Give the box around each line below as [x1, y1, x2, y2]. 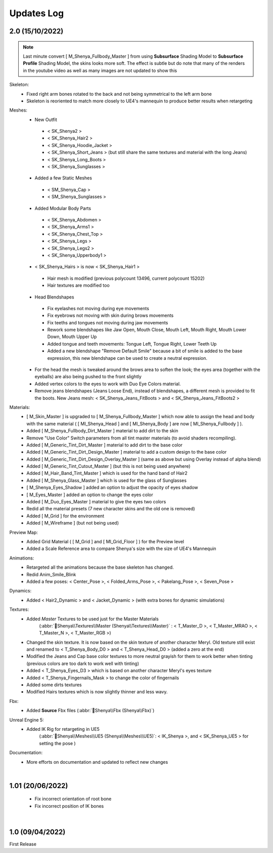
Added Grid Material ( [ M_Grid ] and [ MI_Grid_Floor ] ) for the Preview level [26, 539, 185, 544]
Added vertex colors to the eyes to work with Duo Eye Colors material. [34, 381, 181, 387]
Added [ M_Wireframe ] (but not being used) [26, 520, 119, 526]
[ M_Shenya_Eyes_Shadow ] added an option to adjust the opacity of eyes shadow [26, 485, 198, 491]
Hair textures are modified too [47, 282, 110, 288]
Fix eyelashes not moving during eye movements [47, 305, 149, 311]
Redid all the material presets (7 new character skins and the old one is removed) [26, 506, 195, 512]
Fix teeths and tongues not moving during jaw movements [47, 319, 168, 325]
